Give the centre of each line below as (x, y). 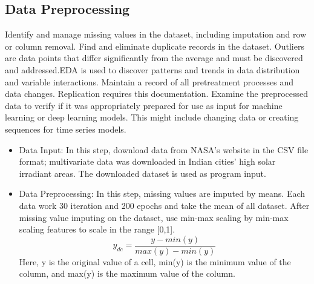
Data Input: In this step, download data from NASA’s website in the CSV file (164, 149)
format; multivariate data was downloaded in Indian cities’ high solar (147, 161)
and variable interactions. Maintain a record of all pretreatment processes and (149, 81)
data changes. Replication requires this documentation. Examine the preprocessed (157, 94)
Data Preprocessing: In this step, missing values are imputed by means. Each (162, 193)
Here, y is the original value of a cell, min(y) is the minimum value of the (155, 261)
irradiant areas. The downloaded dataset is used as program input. (142, 173)
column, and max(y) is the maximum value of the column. (127, 273)
